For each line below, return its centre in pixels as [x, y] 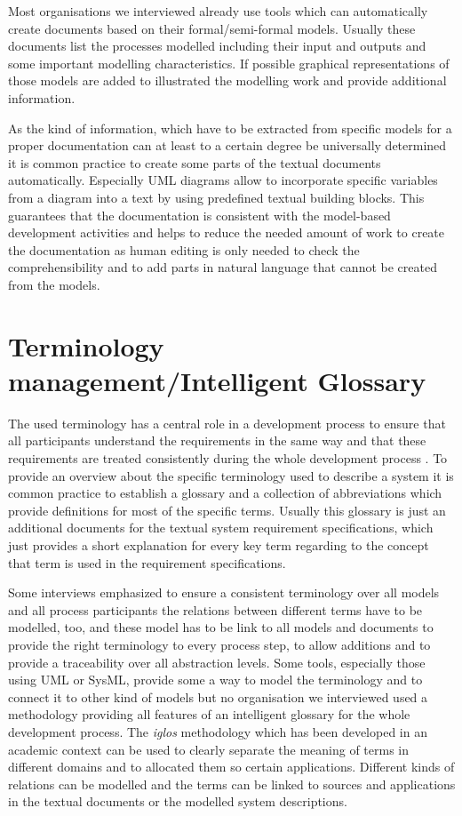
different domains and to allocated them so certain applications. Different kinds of [231, 767]
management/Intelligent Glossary [217, 380]
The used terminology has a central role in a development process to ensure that [227, 423]
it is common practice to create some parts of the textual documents [195, 162]
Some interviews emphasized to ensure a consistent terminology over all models [224, 592]
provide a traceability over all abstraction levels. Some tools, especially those [217, 662]
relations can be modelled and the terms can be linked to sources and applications [232, 784]
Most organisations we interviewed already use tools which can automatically [218, 11]
